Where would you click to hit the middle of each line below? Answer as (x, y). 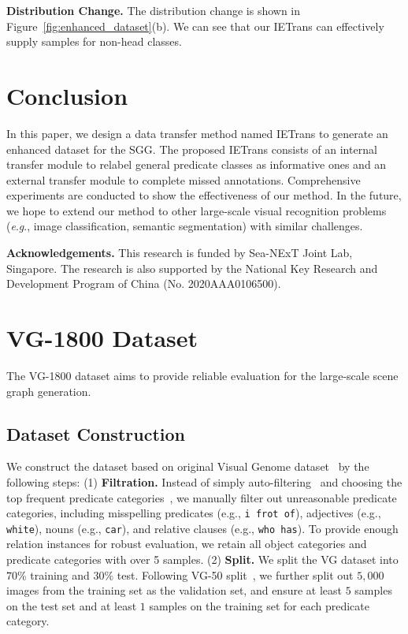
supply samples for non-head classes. (94, 41)
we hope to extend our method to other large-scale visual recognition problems (197, 210)
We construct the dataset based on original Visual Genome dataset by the (188, 466)
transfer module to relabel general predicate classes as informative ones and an (197, 164)
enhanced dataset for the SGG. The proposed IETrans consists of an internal (192, 149)
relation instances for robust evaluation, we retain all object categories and (187, 544)
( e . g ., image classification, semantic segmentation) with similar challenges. (185, 226)
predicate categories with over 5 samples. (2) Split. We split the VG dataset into (202, 559)
